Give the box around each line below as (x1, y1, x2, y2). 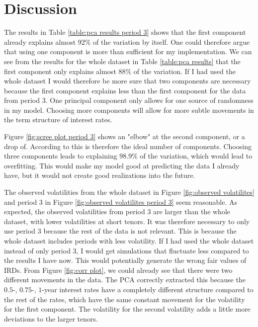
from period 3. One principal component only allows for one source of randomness (4, 95, 254, 105)
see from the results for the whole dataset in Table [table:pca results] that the (4, 56, 241, 66)
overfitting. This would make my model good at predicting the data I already (4, 160, 240, 170)
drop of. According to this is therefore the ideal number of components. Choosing (4, 141, 252, 151)
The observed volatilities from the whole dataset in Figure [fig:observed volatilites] (4, 187, 255, 197)
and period (4, 196, 37, 207)
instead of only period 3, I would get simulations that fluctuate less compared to (4, 245, 249, 255)
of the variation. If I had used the (133, 66, 236, 76)
